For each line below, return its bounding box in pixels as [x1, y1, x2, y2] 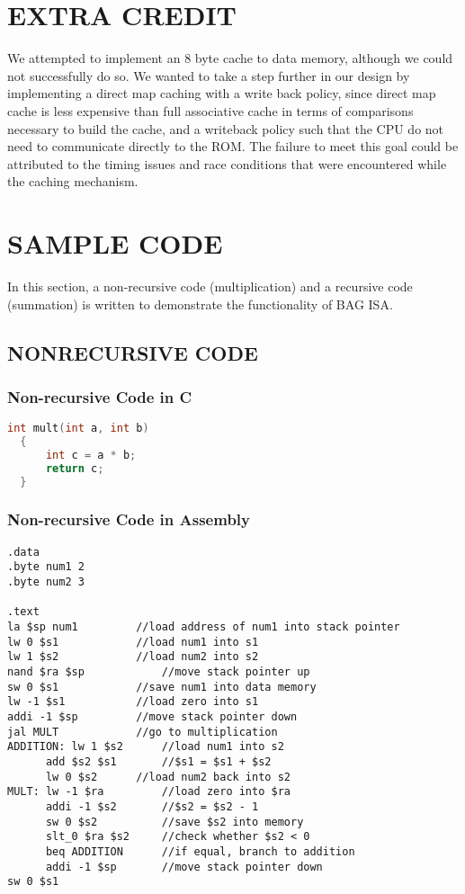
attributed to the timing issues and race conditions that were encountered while [7, 154, 447, 173]
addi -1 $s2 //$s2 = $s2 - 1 [45, 800, 259, 813]
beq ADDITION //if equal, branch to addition [45, 845, 355, 858]
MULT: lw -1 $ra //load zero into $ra [7, 785, 291, 799]
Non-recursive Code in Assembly [7, 508, 250, 531]
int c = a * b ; [45, 448, 137, 461]
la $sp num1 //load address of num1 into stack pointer [7, 621, 400, 634]
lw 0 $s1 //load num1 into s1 [7, 635, 259, 648]
